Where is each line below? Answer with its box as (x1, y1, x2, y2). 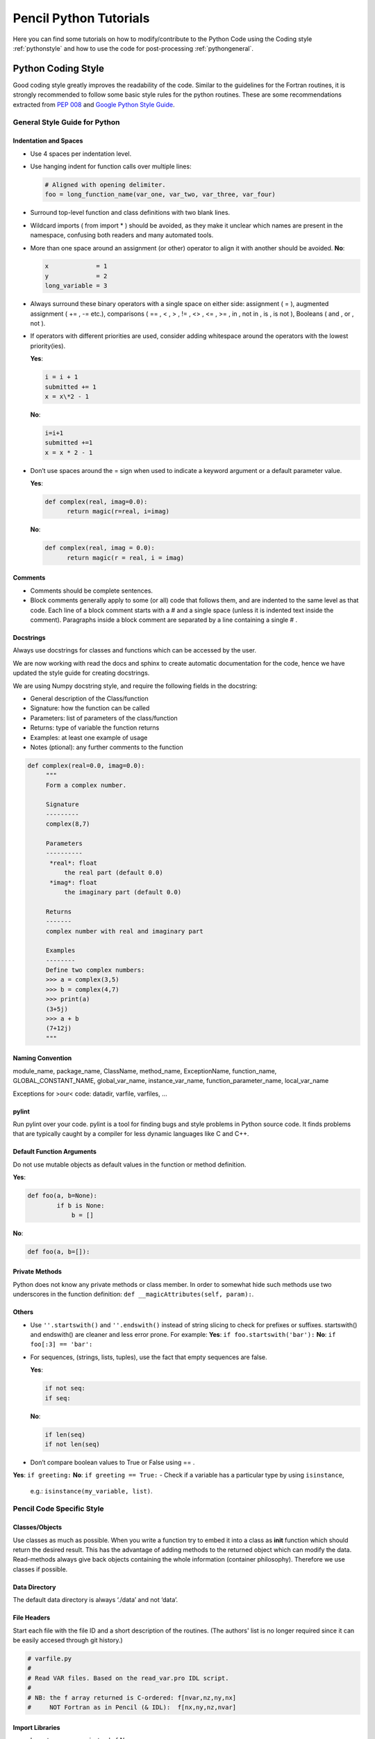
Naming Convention (12, 1054, 72, 1062)
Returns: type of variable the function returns (30, 723, 160, 732)
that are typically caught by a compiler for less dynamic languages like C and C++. (12, 1130, 249, 1138)
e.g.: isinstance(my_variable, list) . (30, 1486, 153, 1495)
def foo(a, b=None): (27, 1192, 97, 1200)
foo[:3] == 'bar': (30, 1340, 93, 1349)
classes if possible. (12, 1565, 68, 1573)
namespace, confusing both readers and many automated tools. (30, 231, 214, 239)
